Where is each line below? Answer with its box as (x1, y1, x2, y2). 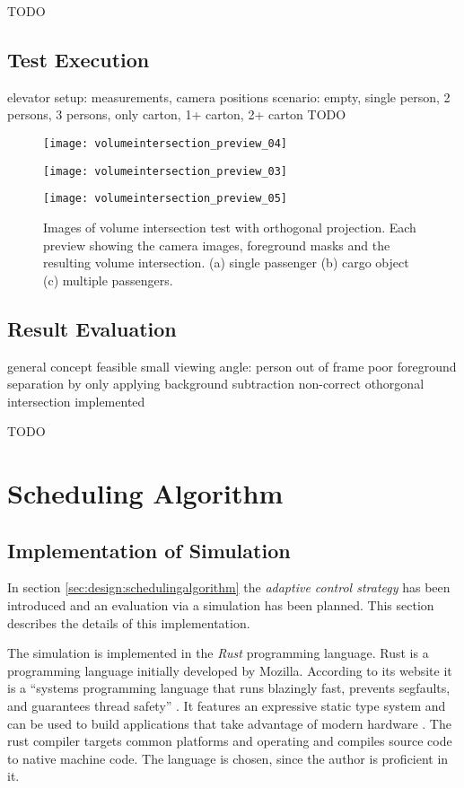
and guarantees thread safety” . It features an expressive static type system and (7, 696, 446, 715)
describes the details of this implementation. (7, 613, 250, 632)
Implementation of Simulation (7, 536, 291, 564)
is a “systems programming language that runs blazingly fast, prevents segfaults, (7, 679, 451, 697)
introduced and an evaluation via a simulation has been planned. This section (7, 596, 434, 615)
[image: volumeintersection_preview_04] (43, 136, 288, 150)
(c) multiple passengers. (43, 270, 173, 289)
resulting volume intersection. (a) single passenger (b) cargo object (43, 253, 409, 272)
